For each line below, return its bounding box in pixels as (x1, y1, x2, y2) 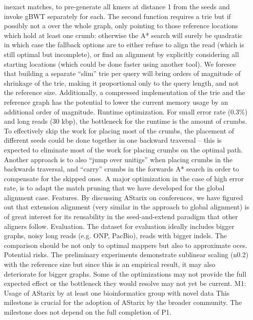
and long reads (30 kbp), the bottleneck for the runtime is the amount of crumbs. (4, 116, 247, 126)
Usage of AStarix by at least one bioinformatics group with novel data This (4, 287, 230, 298)
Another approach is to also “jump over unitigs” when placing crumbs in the (4, 154, 233, 164)
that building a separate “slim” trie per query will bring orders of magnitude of (4, 68, 241, 78)
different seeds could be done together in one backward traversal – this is (4, 135, 222, 145)
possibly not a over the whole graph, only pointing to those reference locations (4, 20, 238, 31)
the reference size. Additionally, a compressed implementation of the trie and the (4, 87, 245, 97)
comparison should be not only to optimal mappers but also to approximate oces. (4, 240, 248, 250)
